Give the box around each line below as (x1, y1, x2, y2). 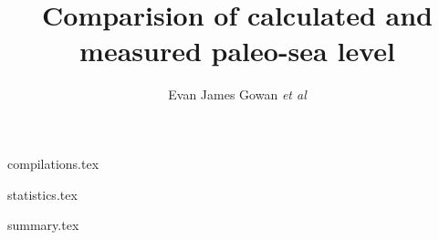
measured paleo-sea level (79, 32, 395, 69)
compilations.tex (7, 153, 99, 172)
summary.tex (7, 215, 79, 235)
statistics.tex (7, 184, 78, 203)
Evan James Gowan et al (168, 85, 307, 104)
